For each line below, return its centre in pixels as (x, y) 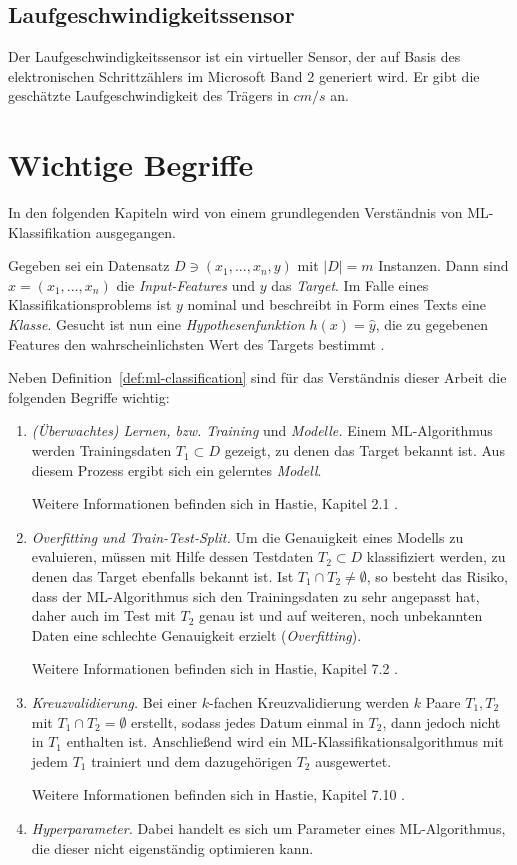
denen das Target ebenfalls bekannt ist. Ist (162, 576)
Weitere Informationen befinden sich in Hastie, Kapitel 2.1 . (215, 503)
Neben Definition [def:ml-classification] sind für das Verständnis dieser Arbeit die (257, 377)
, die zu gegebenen (432, 324)
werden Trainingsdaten (101, 450)
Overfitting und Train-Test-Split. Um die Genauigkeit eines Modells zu (247, 536)
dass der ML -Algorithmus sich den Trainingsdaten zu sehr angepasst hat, (255, 595)
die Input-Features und (186, 284)
